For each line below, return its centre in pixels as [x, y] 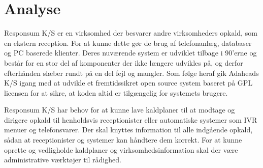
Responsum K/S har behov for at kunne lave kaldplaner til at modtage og [120, 110]
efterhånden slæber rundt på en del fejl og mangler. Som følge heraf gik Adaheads [131, 73]
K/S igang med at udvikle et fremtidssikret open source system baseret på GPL [128, 83]
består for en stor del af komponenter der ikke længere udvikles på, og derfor [124, 62]
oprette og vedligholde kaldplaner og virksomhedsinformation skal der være [121, 149]
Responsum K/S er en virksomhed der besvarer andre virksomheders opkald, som [131, 33]
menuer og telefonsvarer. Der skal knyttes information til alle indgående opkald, [128, 130]
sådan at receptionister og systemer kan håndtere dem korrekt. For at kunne [123, 140]
